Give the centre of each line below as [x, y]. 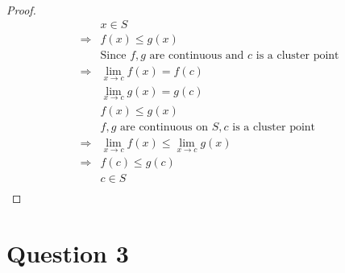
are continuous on [164, 127]
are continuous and [197, 56]
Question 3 [68, 252]
